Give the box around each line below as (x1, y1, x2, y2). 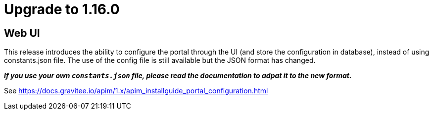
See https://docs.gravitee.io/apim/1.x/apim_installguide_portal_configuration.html (4, 86, 268, 95)
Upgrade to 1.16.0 (4, 1, 120, 18)
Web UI (4, 27, 40, 39)
